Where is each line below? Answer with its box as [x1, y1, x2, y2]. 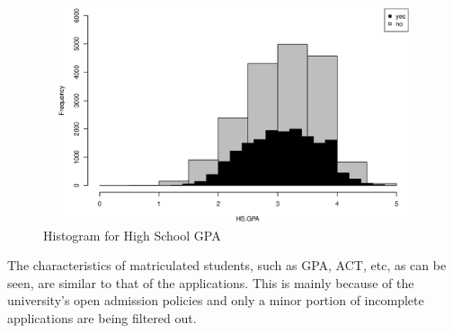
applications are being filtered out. [7, 308, 197, 327]
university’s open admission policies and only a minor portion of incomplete [7, 291, 424, 310]
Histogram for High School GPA [43, 225, 221, 244]
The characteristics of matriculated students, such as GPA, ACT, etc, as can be [7, 256, 447, 275]
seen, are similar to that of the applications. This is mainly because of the [7, 273, 414, 292]
